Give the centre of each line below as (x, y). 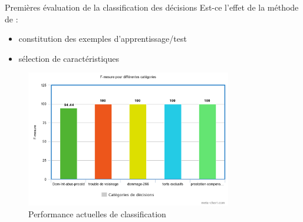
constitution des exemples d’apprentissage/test (103, 39)
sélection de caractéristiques (69, 58)
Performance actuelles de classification (97, 213)
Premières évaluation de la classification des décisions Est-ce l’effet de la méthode (152, 7)
